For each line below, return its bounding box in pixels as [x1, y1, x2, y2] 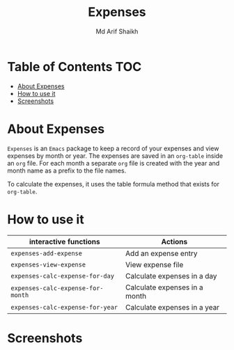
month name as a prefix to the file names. [7, 166, 127, 175]
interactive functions [29, 237, 101, 246]
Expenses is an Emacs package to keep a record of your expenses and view [7, 144, 219, 152]
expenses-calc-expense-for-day [10, 272, 115, 280]
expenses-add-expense [10, 249, 82, 257]
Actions [161, 237, 188, 246]
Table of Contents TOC [7, 58, 142, 74]
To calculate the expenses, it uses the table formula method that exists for [7, 180, 219, 188]
